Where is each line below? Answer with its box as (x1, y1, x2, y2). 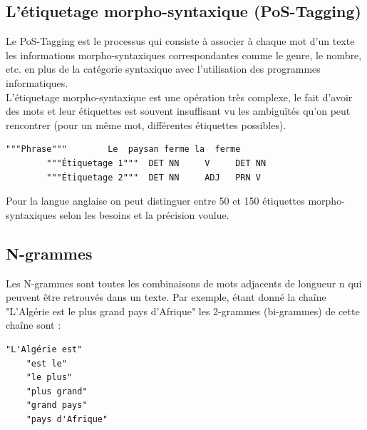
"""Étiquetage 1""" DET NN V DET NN (46, 158, 267, 168)
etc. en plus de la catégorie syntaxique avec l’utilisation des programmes (6, 61, 321, 76)
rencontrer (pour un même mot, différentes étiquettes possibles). (6, 117, 286, 132)
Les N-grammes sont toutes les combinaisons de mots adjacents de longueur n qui (6, 275, 362, 290)
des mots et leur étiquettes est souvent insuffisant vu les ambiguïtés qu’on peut (6, 103, 351, 118)
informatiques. (6, 75, 68, 90)
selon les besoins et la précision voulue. (59, 207, 229, 222)
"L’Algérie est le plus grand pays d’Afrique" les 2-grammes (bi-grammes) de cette (6, 303, 360, 318)
